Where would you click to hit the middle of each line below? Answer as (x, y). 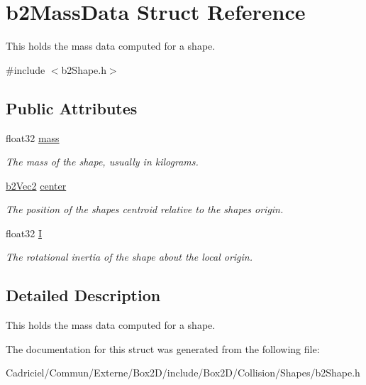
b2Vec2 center (36, 185)
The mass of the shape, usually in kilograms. (102, 162)
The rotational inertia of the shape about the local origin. (129, 257)
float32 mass (33, 137)
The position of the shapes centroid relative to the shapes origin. (145, 209)
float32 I (24, 233)
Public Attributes (72, 108)
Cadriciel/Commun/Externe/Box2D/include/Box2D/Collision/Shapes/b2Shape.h (183, 373)
